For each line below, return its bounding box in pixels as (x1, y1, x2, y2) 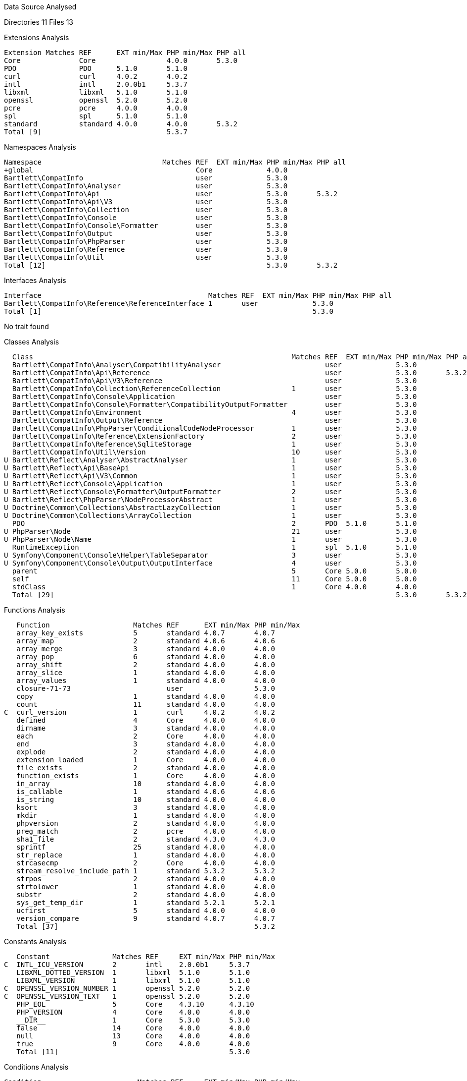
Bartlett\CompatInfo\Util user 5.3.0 (4, 253, 288, 261)
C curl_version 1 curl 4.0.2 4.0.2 (4, 708, 275, 716)
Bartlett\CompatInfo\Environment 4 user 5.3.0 (12, 408, 417, 416)
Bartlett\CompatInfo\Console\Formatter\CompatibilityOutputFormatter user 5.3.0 (12, 400, 417, 408)
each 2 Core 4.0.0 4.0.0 (16, 732, 275, 740)
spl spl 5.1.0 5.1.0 (4, 112, 187, 120)
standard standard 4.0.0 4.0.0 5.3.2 (4, 120, 238, 128)
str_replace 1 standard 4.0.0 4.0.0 (16, 851, 275, 859)
